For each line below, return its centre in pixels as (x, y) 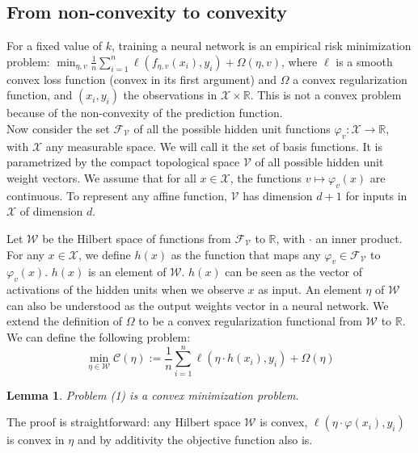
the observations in (170, 95)
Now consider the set (58, 128)
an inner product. (359, 238)
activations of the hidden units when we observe (125, 289)
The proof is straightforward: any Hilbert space (124, 422)
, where (299, 61)
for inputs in (376, 195)
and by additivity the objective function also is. (195, 440)
